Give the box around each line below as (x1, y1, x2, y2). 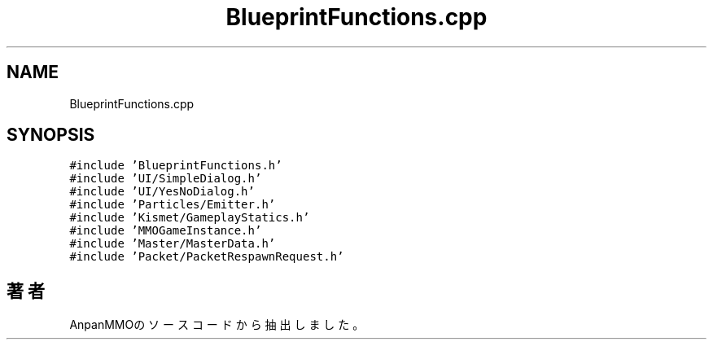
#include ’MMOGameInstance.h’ (69, 224, 262, 238)
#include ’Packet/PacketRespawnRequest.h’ (69, 250, 344, 264)
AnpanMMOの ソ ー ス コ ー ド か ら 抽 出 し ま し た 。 (69, 318, 365, 332)
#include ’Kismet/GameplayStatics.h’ (69, 211, 310, 225)
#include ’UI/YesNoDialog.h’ (69, 185, 255, 199)
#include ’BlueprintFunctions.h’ (69, 159, 282, 173)
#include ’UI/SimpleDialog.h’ (69, 172, 262, 186)
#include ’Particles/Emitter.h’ (69, 198, 276, 212)
